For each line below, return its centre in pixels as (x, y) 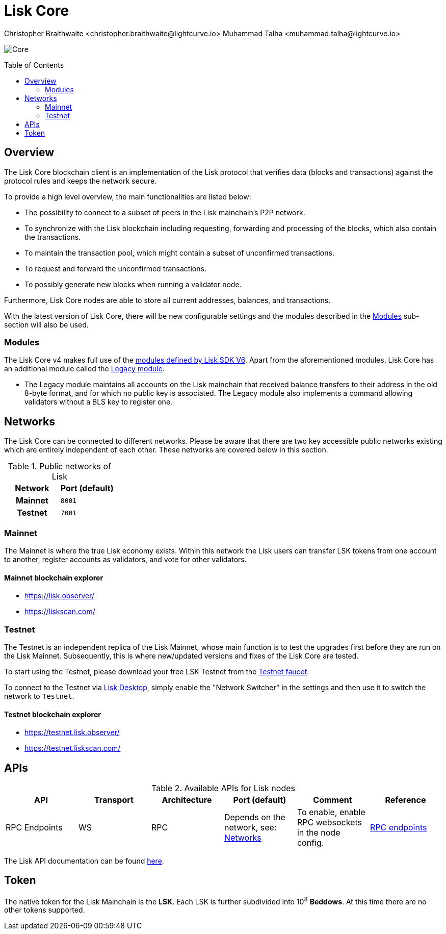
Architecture (187, 800)
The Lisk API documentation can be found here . (84, 861)
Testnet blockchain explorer (53, 714)
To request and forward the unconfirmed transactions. (115, 268)
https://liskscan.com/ (60, 612)
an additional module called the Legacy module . (84, 369)
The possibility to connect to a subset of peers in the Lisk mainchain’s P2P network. (165, 212)
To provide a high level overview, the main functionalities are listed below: (128, 196)
